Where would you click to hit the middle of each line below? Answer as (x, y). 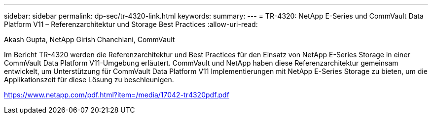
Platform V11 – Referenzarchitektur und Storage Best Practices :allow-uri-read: (131, 24)
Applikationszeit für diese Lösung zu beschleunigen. (89, 80)
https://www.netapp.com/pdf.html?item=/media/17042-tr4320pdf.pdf (117, 95)
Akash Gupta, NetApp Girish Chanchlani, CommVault (90, 39)
